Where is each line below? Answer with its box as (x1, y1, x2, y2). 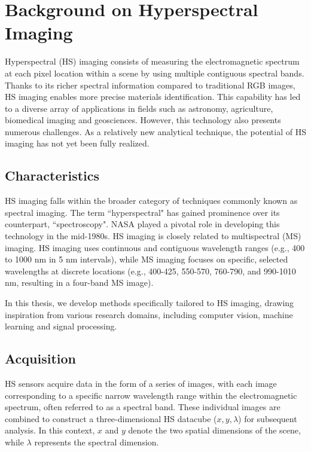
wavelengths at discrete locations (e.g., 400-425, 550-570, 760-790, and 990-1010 (5, 264, 296, 277)
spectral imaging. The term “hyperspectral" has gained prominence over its (5, 206, 280, 218)
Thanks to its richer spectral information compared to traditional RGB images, (5, 78, 295, 91)
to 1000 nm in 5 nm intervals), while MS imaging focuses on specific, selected (5, 253, 288, 265)
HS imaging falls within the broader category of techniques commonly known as (5, 194, 298, 207)
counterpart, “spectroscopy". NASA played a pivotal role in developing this (5, 218, 280, 230)
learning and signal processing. (5, 320, 117, 332)
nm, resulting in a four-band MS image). (5, 276, 154, 289)
